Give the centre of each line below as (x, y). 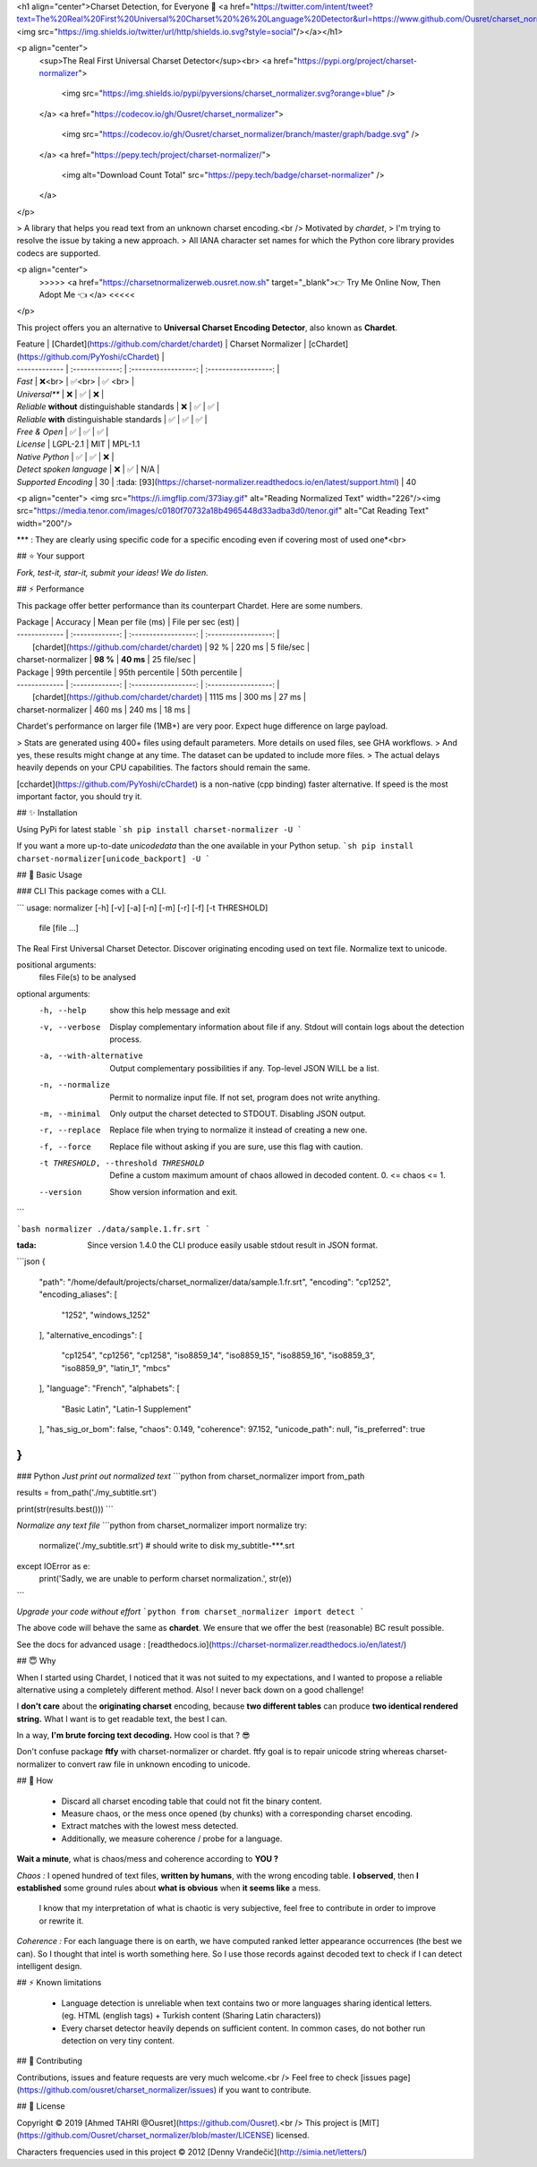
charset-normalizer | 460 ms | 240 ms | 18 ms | (103, 709)
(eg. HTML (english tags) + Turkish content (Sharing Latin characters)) (191, 2016)
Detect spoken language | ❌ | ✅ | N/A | (88, 469)
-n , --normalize (75, 1085)
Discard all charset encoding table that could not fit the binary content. (192, 1801)
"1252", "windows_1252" (106, 1315)
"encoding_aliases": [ (78, 1294)
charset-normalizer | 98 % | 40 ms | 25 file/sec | (107, 660)
